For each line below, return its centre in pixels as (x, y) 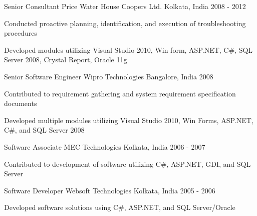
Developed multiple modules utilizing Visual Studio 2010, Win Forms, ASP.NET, (129, 120)
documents (21, 103)
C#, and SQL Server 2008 (44, 130)
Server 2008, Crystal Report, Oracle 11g (66, 60)
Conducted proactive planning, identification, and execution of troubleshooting (125, 23)
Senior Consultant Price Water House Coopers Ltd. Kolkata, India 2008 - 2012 (125, 6)
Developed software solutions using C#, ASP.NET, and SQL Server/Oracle (120, 207)
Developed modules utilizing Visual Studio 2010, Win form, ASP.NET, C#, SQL (128, 49)
